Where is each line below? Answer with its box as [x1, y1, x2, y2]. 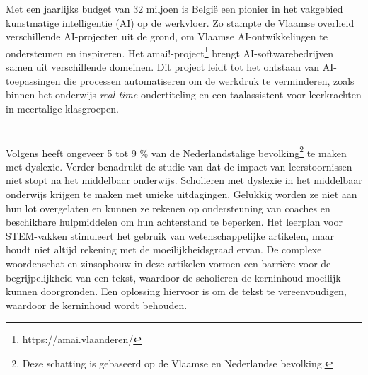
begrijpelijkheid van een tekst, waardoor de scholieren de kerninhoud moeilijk [6, 270, 341, 284]
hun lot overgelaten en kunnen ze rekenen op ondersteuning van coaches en [6, 200, 330, 215]
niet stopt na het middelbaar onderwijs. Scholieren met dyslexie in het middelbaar [6, 173, 362, 187]
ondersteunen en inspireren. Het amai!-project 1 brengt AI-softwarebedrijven [6, 43, 333, 60]
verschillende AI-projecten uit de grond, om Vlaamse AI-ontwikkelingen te [6, 29, 328, 44]
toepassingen [6, 73, 61, 88]
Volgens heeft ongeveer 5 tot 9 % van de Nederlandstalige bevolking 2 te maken [6, 143, 347, 160]
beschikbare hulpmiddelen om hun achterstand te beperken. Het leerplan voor [6, 214, 343, 229]
